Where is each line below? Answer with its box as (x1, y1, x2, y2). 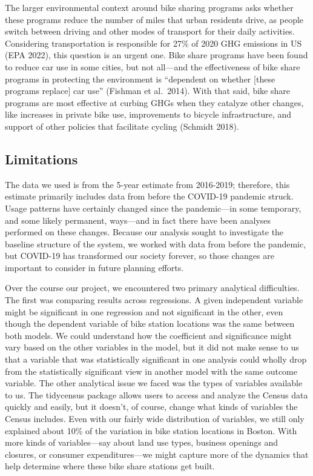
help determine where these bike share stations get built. (5, 460, 215, 472)
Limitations (5, 149, 78, 168)
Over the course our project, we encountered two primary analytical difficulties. (5, 281, 300, 294)
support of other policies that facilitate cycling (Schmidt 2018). (5, 119, 239, 132)
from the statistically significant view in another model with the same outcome (5, 364, 297, 377)
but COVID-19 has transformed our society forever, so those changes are (5, 249, 274, 262)
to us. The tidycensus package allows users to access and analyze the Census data (5, 388, 308, 401)
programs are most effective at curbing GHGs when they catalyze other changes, (5, 96, 304, 109)
